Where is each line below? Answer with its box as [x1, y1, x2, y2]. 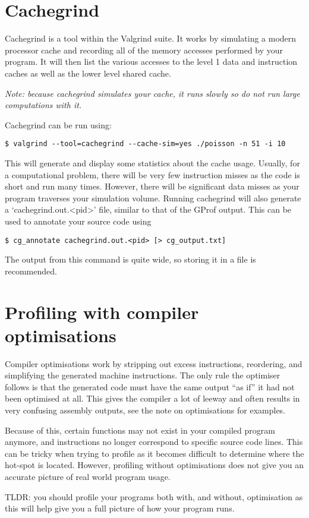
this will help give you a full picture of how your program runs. [5, 502, 235, 514]
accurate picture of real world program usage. [5, 470, 171, 482]
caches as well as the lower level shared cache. [5, 67, 171, 79]
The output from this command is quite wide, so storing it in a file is [5, 253, 256, 266]
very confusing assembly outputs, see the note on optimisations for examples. [5, 404, 286, 416]
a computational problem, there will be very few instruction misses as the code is [5, 168, 300, 181]
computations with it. [5, 99, 82, 111]
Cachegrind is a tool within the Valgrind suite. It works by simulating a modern [5, 32, 297, 45]
